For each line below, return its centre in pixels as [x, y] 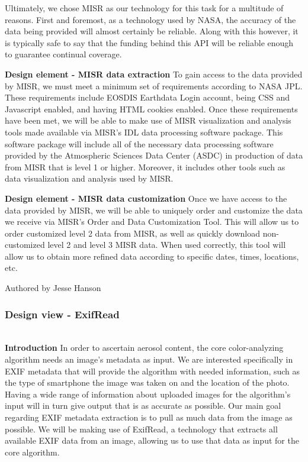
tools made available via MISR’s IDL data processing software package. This [144, 132]
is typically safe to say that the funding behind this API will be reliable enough [149, 42]
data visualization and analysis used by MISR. [89, 178]
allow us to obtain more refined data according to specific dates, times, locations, [152, 256]
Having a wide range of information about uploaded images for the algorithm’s [148, 394]
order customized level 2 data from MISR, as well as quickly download [133, 233]
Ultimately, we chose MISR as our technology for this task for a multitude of [144, 8]
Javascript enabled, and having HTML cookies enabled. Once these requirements [151, 109]
